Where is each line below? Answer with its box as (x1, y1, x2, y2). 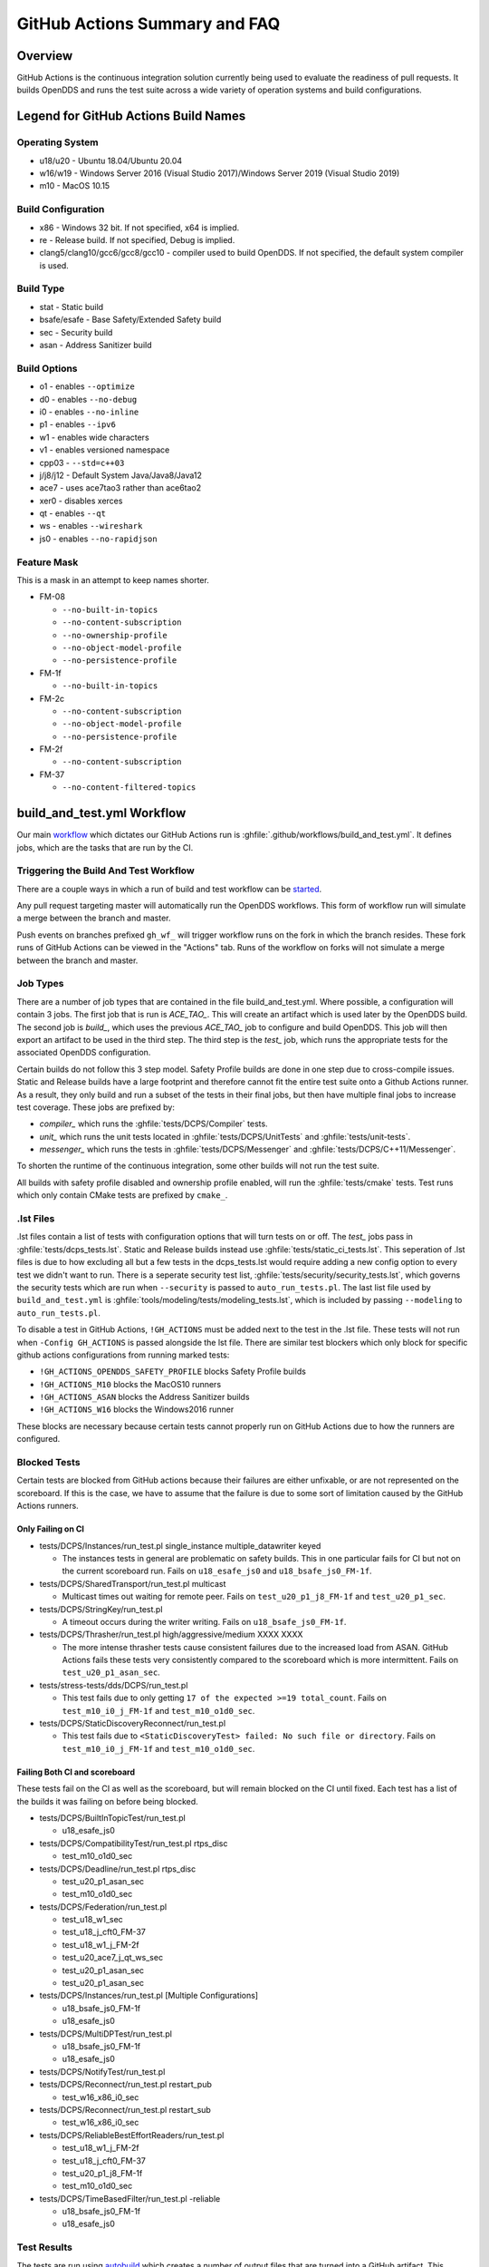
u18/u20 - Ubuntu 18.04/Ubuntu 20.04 (39, 155, 183, 166)
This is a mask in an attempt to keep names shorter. (16, 574, 210, 585)
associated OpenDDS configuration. (16, 1047, 151, 1058)
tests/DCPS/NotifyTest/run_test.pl (39, 2066, 166, 2077)
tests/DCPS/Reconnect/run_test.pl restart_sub (39, 2104, 212, 2115)
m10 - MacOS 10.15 (39, 180, 110, 191)
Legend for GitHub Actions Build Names (16, 109, 246, 124)
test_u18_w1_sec (62, 1914, 124, 1925)
